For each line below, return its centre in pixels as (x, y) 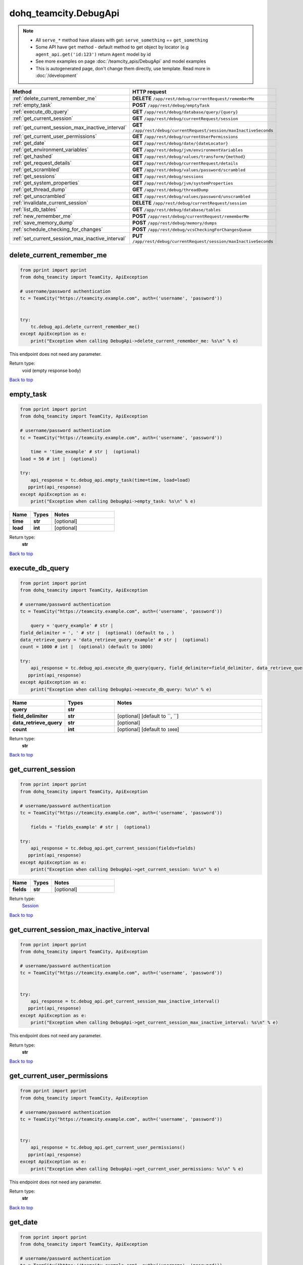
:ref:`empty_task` (32, 105)
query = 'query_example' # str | (72, 626)
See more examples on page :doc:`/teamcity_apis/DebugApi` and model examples (121, 61)
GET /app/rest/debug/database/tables (176, 209)
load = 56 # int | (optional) (59, 459)
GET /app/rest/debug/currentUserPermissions (185, 137)
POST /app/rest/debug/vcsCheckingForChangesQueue (192, 229)
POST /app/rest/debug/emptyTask (171, 105)
